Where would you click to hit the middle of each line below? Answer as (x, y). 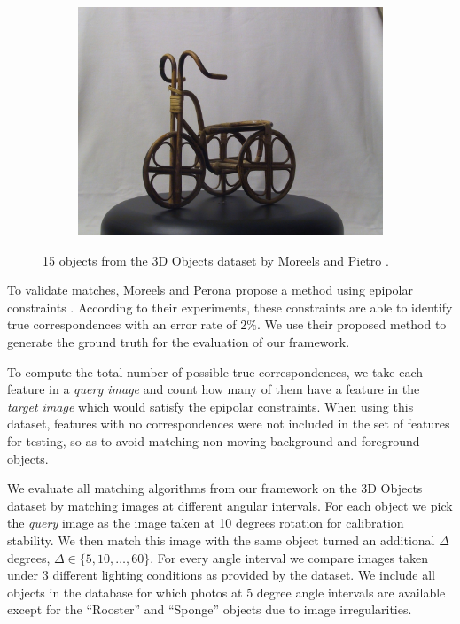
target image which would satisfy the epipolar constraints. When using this (211, 406)
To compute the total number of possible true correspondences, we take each (215, 371)
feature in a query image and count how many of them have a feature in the (214, 389)
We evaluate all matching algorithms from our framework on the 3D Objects (215, 488)
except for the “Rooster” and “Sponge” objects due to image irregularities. (210, 609)
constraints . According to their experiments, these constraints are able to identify (230, 307)
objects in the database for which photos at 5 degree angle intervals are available (226, 592)
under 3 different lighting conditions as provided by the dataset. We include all (221, 575)
